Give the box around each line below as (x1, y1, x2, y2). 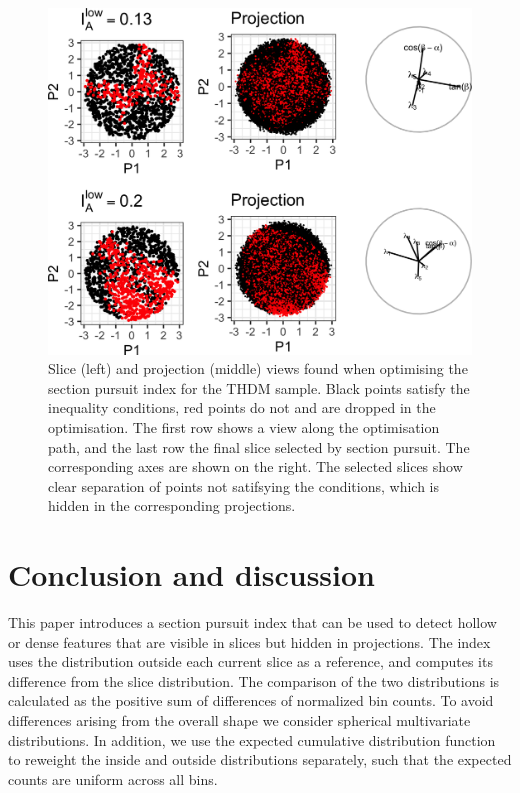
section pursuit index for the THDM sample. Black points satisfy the (48, 377, 470, 398)
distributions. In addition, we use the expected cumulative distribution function (8, 729, 496, 750)
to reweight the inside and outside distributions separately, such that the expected (8, 749, 512, 770)
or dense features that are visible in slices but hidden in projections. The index (8, 631, 491, 652)
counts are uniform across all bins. (8, 768, 218, 789)
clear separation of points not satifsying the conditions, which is (48, 475, 440, 496)
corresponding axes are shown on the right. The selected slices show (48, 456, 463, 477)
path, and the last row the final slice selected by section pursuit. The (48, 436, 470, 457)
